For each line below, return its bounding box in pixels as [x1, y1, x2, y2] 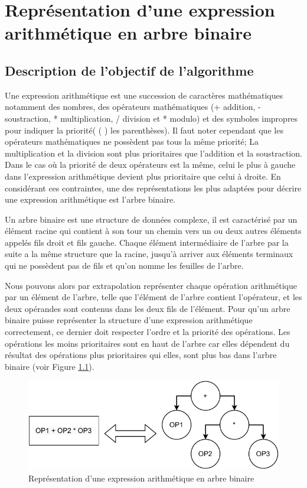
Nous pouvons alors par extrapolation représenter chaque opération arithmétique [5, 279, 297, 291]
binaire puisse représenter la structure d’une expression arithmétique [5, 314, 253, 326]
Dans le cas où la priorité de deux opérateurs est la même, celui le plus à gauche [5, 158, 296, 171]
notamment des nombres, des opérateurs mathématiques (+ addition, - [5, 100, 261, 113]
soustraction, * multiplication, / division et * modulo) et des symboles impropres [5, 112, 298, 124]
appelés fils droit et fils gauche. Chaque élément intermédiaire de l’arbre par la [5, 236, 289, 248]
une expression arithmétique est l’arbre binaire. [5, 193, 176, 206]
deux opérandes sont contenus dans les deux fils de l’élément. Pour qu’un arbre [5, 302, 290, 314]
